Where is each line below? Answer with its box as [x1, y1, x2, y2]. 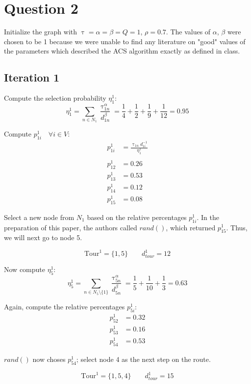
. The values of [166, 27, 211, 37]
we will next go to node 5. [4, 232, 82, 243]
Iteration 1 [4, 70, 60, 85]
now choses [32, 354, 66, 364]
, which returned [166, 222, 216, 232]
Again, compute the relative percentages [4, 302, 125, 312]
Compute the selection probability [4, 93, 106, 103]
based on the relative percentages [87, 212, 187, 222]
